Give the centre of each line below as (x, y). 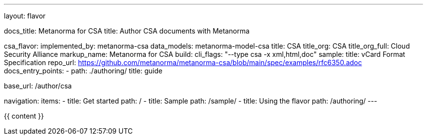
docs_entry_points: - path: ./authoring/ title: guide (83, 71)
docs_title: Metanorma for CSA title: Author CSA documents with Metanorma (127, 31)
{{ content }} (24, 116)
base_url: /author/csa (38, 86)
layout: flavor (25, 16)
